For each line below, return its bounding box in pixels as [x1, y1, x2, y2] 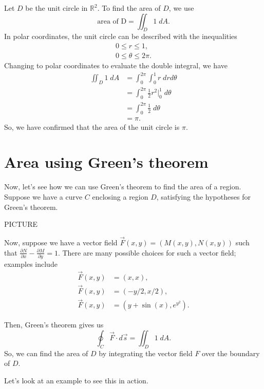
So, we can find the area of [4, 347, 88, 358]
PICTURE [4, 219, 38, 229]
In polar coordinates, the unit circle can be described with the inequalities [4, 31, 237, 42]
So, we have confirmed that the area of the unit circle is [4, 121, 180, 132]
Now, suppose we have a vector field [4, 237, 118, 247]
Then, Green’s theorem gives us [4, 319, 104, 330]
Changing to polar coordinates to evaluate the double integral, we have [4, 60, 228, 71]
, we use [168, 3, 194, 13]
